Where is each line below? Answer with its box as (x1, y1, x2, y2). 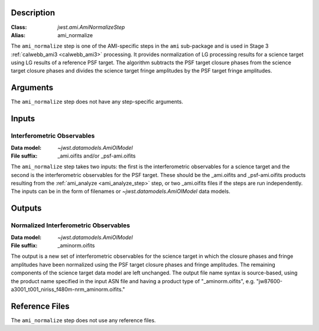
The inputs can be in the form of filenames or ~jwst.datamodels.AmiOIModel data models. (11, 188, 230, 195)
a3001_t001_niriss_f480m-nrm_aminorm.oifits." (11, 286, 125, 293)
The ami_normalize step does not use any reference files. (11, 316, 156, 324)
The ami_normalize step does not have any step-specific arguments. (11, 98, 183, 106)
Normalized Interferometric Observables (11, 221, 130, 230)
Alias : (11, 31, 26, 38)
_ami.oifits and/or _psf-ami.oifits (57, 152, 136, 159)
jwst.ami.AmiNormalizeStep (57, 24, 125, 31)
